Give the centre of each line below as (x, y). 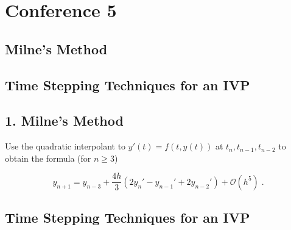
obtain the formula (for (48, 158)
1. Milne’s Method (64, 120)
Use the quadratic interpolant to (65, 146)
